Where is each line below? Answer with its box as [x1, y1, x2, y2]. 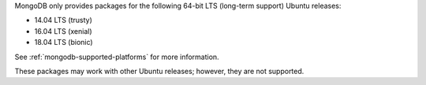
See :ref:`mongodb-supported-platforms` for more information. [14, 52, 220, 61]
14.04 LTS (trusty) [34, 16, 92, 25]
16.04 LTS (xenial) [34, 26, 92, 35]
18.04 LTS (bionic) [34, 38, 94, 47]
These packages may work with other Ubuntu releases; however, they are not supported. [14, 66, 305, 76]
